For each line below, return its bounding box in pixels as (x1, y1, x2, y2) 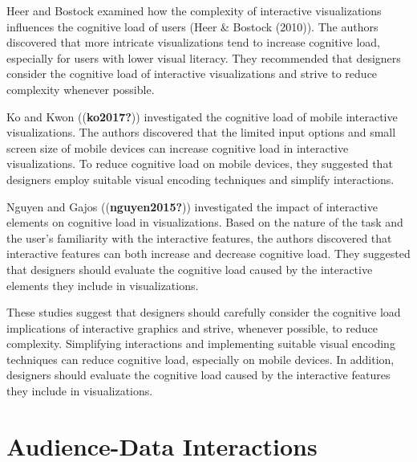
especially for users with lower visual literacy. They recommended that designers (6, 49, 401, 66)
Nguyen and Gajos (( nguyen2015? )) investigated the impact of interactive (6, 198, 378, 215)
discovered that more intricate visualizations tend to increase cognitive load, (6, 34, 380, 51)
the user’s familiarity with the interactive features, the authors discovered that (6, 229, 392, 246)
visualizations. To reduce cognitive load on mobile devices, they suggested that (6, 155, 393, 172)
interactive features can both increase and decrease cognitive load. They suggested (6, 245, 411, 262)
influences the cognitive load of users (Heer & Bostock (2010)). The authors (6, 18, 379, 35)
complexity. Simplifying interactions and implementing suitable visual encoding (6, 335, 395, 352)
